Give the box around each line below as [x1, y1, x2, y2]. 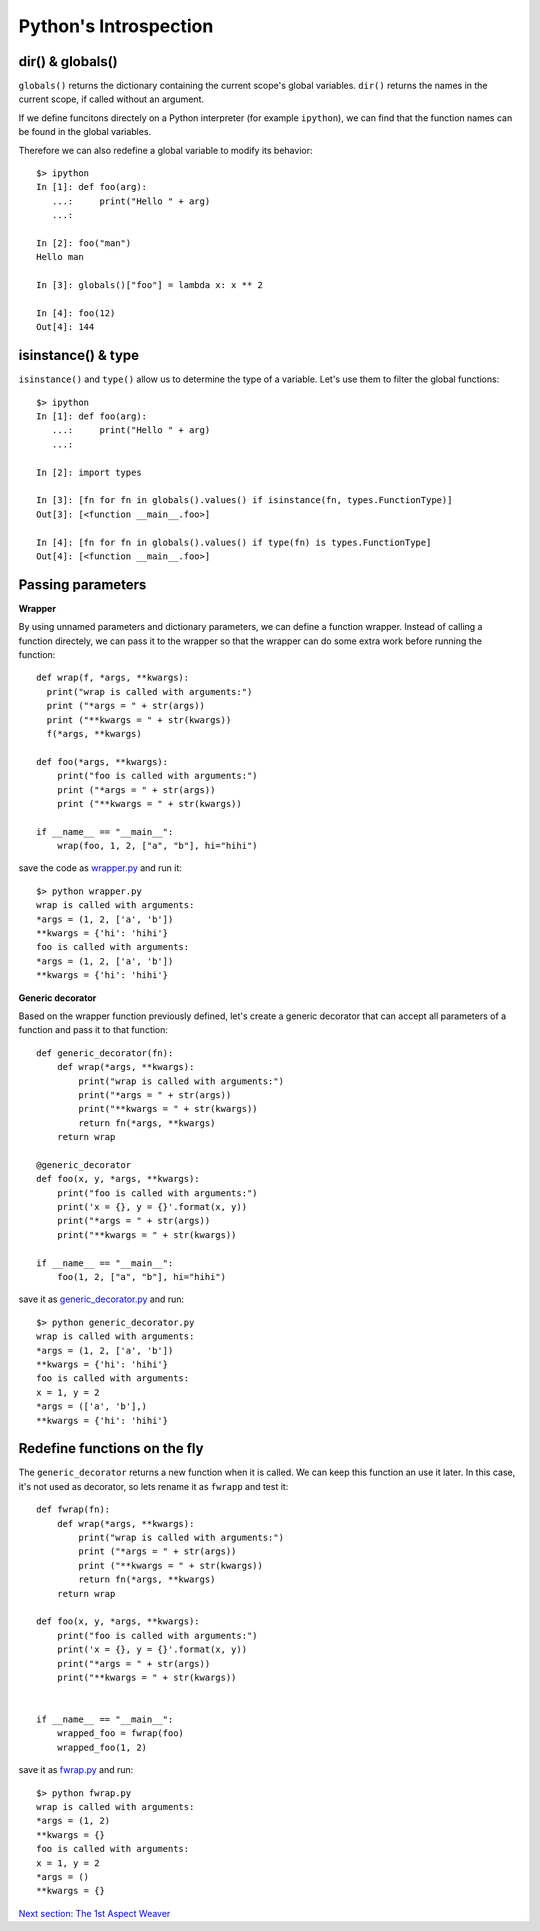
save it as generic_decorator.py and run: [18, 1293, 185, 1305]
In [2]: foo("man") [36, 237, 132, 249]
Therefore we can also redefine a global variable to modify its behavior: [18, 144, 313, 156]
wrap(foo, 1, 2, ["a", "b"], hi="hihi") [56, 840, 259, 852]
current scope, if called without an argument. [18, 93, 205, 105]
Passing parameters [18, 576, 147, 593]
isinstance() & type [18, 347, 140, 364]
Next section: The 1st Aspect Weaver [18, 1907, 171, 1919]
